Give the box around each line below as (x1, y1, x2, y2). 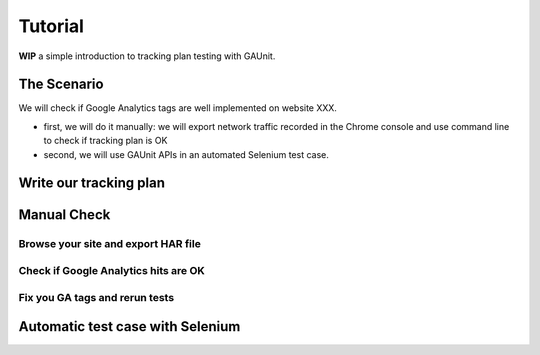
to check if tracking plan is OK (43, 135, 168, 147)
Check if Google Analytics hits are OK (18, 263, 205, 277)
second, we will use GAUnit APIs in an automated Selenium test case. (43, 148, 330, 160)
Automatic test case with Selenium (18, 318, 241, 335)
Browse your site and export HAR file (18, 237, 202, 251)
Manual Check (18, 206, 111, 224)
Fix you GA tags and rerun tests (18, 290, 175, 304)
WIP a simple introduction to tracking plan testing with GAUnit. (18, 50, 276, 62)
